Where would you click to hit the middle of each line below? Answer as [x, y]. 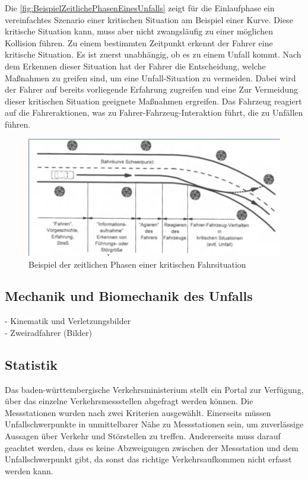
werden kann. [29, 470]
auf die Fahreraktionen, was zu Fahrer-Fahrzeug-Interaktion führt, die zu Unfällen [154, 112]
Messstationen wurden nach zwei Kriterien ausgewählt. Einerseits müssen [138, 412]
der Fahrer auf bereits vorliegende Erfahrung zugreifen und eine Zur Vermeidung [152, 89]
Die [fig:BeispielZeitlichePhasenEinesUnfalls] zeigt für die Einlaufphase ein [140, 8]
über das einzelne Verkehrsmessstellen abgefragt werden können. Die [129, 401]
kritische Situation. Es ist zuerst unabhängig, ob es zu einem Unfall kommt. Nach [153, 54]
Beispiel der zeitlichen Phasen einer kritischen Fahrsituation [137, 264]
